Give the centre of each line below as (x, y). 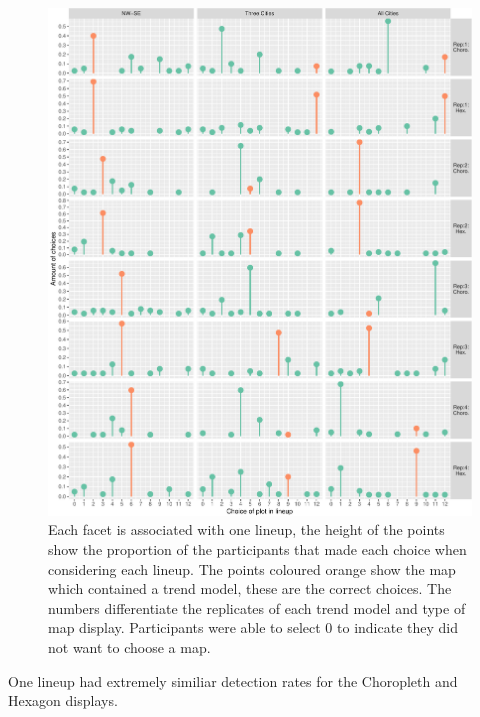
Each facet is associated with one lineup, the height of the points (246, 529)
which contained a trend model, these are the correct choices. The (250, 588)
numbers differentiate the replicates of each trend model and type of (257, 607)
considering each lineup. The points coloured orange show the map (252, 568)
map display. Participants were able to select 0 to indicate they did (253, 627)
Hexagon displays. (63, 700)
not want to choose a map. (129, 646)
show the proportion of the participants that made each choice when (257, 548)
